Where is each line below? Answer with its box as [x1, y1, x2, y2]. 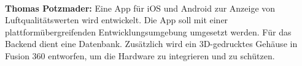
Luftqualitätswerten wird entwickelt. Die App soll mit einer [5, 13, 228, 26]
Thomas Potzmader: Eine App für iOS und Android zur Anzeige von [5, 1, 276, 14]
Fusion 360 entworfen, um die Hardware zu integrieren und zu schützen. [5, 49, 275, 62]
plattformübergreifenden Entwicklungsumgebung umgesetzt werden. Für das [5, 25, 292, 38]
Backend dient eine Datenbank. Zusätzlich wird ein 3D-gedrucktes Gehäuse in [5, 37, 298, 50]
